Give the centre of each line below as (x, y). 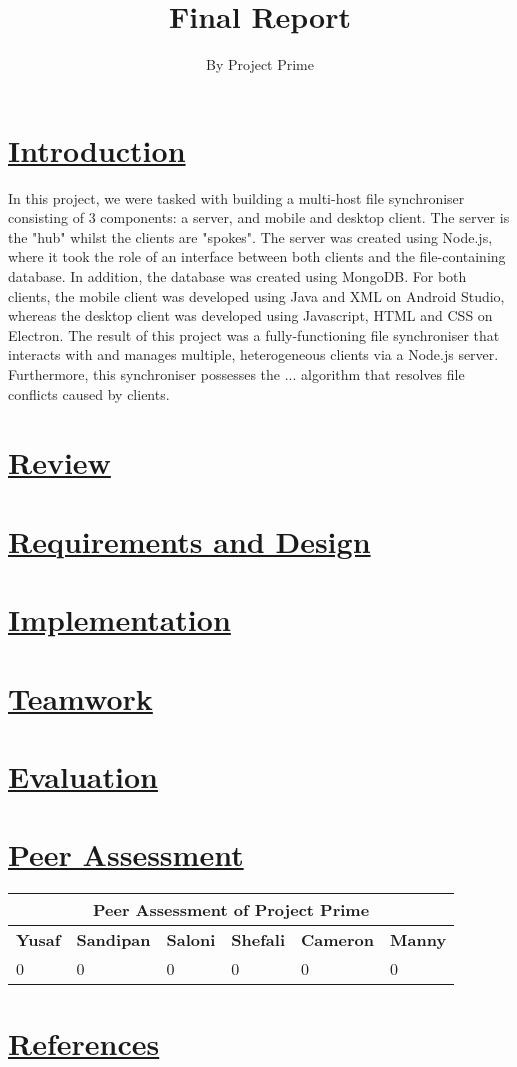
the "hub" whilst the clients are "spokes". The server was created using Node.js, (250, 236)
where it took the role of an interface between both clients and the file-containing (257, 256)
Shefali (258, 940)
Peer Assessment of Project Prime (231, 910)
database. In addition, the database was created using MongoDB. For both (237, 276)
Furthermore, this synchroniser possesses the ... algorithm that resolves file (236, 374)
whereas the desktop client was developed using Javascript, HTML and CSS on (250, 315)
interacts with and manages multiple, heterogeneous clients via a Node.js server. (253, 354)
